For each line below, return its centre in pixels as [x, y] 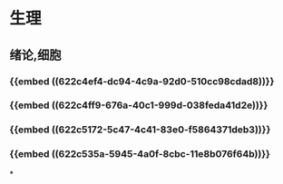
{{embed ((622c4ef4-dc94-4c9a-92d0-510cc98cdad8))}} [142, 81]
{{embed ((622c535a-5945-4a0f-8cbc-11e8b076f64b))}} [140, 154]
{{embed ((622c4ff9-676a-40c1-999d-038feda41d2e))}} [139, 105]
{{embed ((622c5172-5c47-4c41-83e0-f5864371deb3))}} [140, 130]
